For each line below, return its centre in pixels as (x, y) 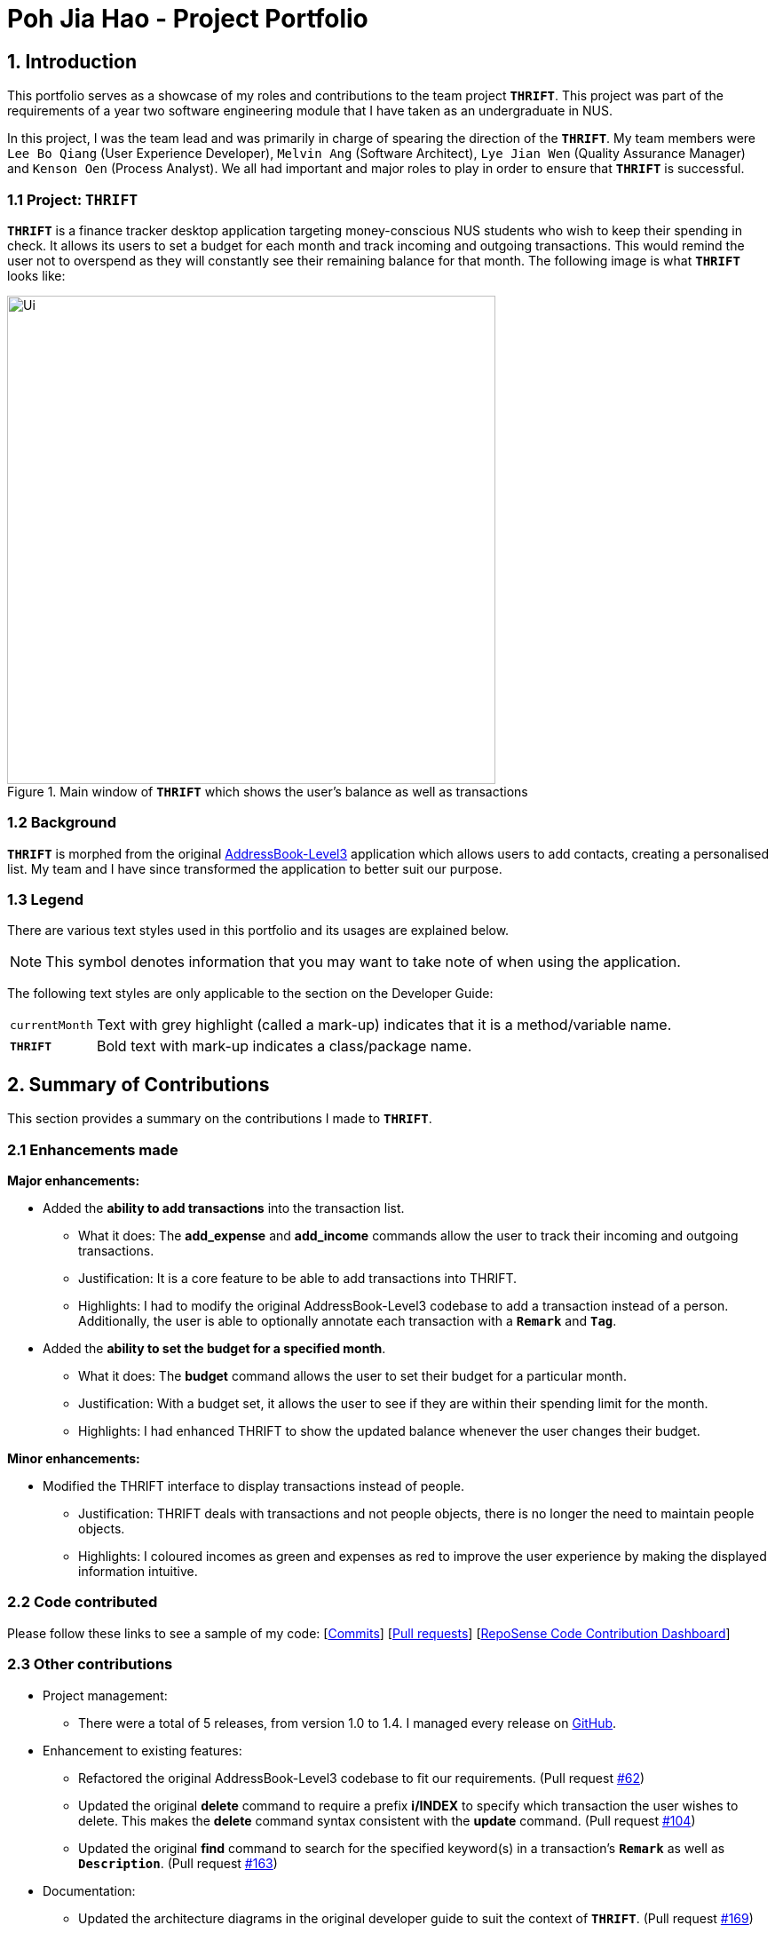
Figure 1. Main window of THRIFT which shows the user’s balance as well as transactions (268, 791)
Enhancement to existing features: (142, 1750)
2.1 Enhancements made (93, 1149)
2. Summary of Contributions (138, 1084)
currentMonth (51, 1025)
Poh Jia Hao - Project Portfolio (188, 19)
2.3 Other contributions (90, 1664)
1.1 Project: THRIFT (73, 199)
